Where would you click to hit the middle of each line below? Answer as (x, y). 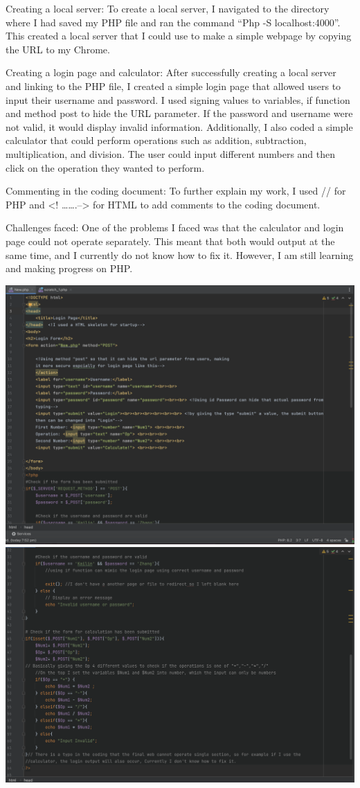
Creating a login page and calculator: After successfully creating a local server (171, 72)
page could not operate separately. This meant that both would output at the (170, 241)
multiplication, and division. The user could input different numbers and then (171, 153)
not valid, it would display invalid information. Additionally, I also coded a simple (179, 126)
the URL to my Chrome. (58, 49)
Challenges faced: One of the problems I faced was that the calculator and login (175, 227)
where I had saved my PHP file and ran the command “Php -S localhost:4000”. (173, 22)
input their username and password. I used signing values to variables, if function (178, 99)
